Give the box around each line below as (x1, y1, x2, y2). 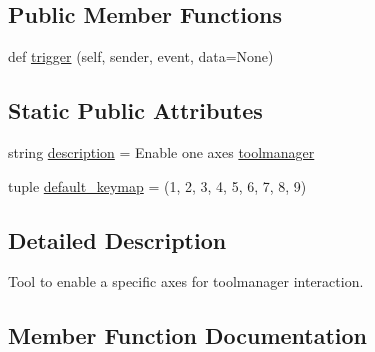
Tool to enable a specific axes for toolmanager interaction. (8, 271, 364, 292)
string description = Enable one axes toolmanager (8, 142, 315, 162)
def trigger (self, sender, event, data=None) (8, 46, 274, 67)
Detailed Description (8, 224, 227, 255)
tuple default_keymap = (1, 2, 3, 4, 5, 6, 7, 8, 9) (8, 175, 307, 196)
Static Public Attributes (8, 95, 263, 126)
